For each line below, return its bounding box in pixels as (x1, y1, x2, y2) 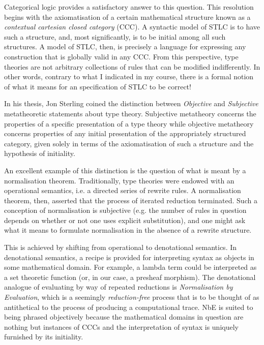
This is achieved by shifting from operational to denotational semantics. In (4, 242, 237, 253)
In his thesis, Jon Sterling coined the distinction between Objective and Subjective (4, 98, 258, 109)
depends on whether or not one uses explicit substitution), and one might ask (4, 214, 246, 225)
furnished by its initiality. (4, 331, 83, 342)
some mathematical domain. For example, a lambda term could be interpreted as (4, 262, 257, 272)
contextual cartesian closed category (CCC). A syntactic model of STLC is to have (4, 21, 260, 32)
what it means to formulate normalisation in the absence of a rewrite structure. (4, 225, 252, 235)
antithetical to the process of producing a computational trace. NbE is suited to (4, 301, 253, 312)
